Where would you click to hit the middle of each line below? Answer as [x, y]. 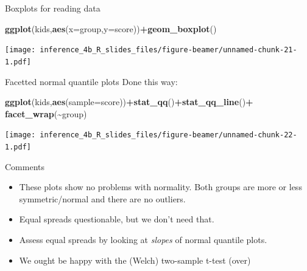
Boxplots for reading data [53, 8]
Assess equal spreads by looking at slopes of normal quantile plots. [143, 239]
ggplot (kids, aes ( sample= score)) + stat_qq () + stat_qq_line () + [129, 102]
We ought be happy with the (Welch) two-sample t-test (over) [135, 260]
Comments [25, 166]
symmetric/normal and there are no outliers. [102, 198]
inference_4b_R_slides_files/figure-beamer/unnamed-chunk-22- [168, 135]
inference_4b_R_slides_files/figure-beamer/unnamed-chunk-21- [168, 50]
